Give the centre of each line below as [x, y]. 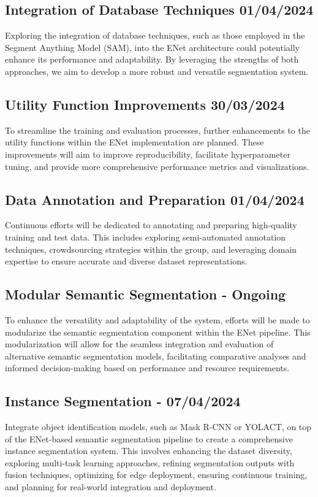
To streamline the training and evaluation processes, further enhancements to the [157, 130]
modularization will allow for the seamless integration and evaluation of [139, 344]
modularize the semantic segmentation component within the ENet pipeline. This [158, 332]
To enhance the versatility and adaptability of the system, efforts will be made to [157, 319]
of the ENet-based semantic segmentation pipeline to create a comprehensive [149, 438]
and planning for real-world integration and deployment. [111, 487]
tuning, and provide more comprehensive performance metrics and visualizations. [157, 166]
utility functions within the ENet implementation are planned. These [134, 142]
